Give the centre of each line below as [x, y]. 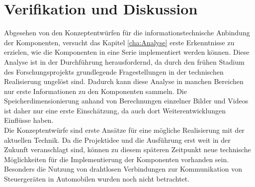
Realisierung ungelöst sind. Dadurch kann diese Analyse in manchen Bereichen [124, 81]
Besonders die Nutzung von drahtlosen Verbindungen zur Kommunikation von [123, 169]
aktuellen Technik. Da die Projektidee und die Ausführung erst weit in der [117, 140]
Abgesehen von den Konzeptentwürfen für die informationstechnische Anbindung [127, 33]
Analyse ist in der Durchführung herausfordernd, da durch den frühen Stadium [124, 61]
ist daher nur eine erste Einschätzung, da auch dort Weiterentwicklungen [115, 110]
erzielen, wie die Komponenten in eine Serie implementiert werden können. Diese [127, 52]
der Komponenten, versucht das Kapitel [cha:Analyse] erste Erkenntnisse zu [119, 42]
